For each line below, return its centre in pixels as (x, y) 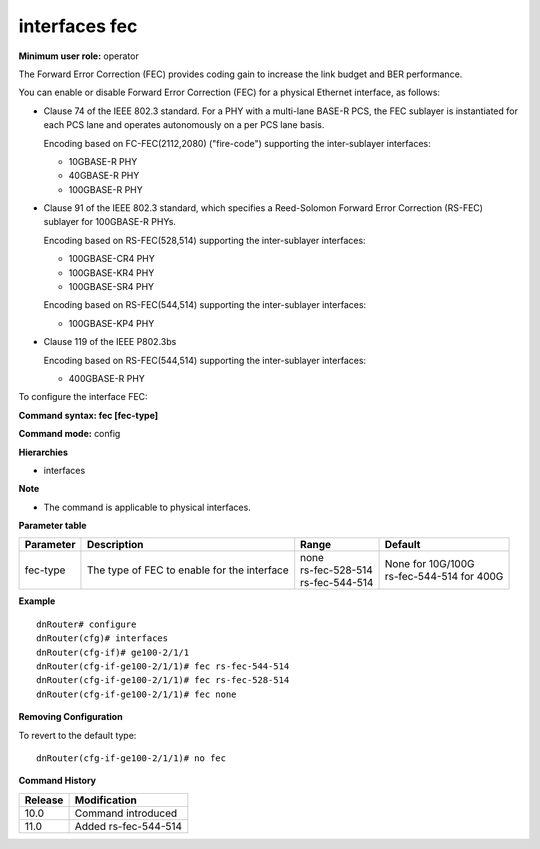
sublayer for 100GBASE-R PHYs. (110, 222)
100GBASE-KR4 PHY (111, 272)
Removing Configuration (71, 717)
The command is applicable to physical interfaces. (147, 507)
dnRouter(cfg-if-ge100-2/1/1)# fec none (136, 694)
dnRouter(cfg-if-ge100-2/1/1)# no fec (131, 758)
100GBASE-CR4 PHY (111, 259)
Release (44, 800)
